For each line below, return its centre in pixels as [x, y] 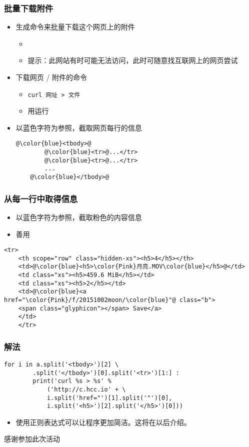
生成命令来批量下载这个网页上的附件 [75, 27]
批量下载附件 [29, 8]
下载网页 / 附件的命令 [51, 77]
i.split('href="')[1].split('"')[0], [109, 398]
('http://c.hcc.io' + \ [86, 389]
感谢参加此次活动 [32, 439]
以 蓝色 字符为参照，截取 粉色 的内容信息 [79, 217]
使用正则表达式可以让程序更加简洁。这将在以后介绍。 [103, 422]
